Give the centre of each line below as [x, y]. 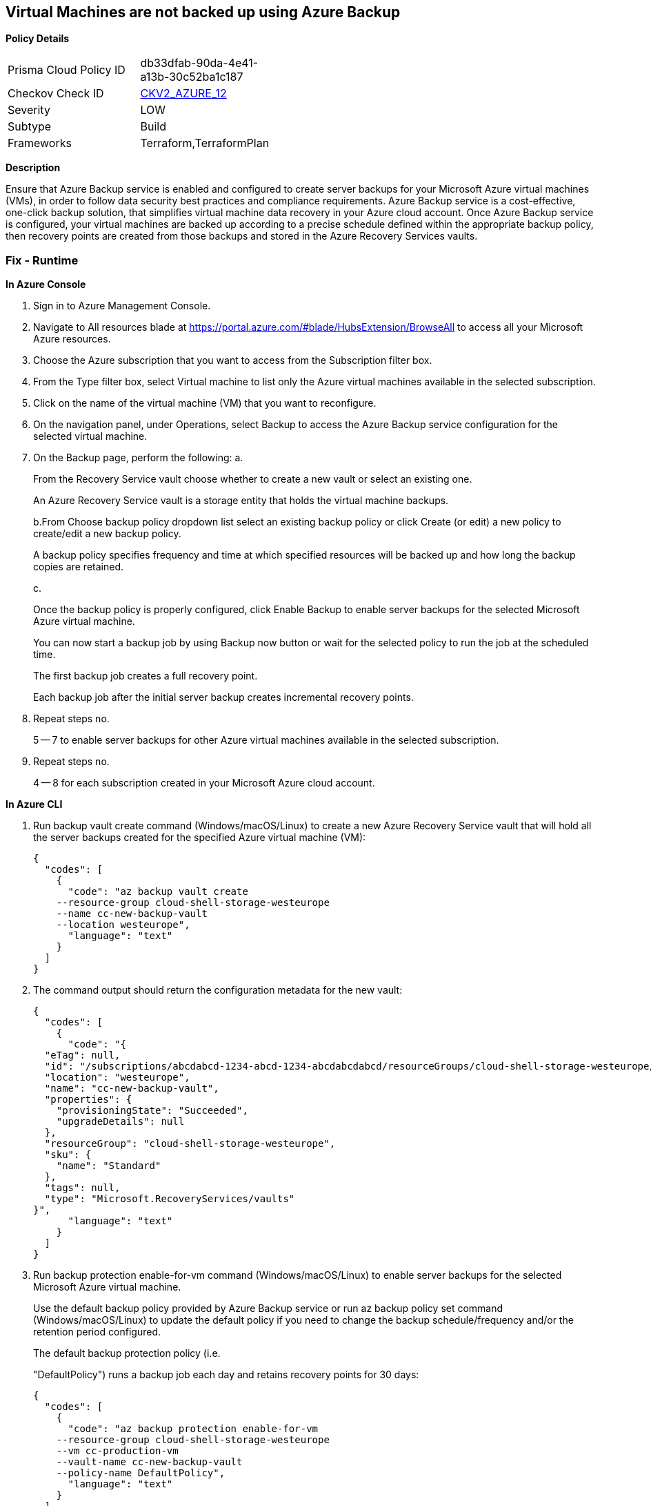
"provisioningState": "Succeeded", [152, 1111]
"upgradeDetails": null [120, 1122]
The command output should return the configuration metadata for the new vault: [218, 990]
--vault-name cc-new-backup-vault [149, 1462]
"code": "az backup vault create [158, 892]
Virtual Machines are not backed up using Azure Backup [203, 12]
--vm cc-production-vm [117, 1451]
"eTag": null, [82, 1055]
